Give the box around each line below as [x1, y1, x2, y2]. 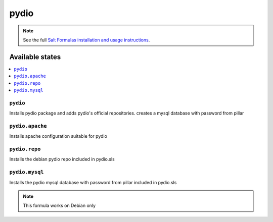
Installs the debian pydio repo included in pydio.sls [9, 156, 115, 162]
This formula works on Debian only [23, 202, 96, 209]
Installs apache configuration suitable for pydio [9, 133, 107, 139]
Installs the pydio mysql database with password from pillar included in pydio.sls [9, 179, 177, 185]
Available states [9, 52, 61, 61]
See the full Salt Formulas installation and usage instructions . [23, 37, 150, 43]
